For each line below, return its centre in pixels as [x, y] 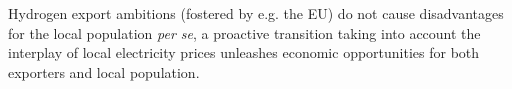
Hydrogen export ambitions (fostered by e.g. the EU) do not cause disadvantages [256, 13]
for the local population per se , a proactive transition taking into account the [244, 32]
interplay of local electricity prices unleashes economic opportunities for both [244, 52]
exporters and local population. [104, 71]
